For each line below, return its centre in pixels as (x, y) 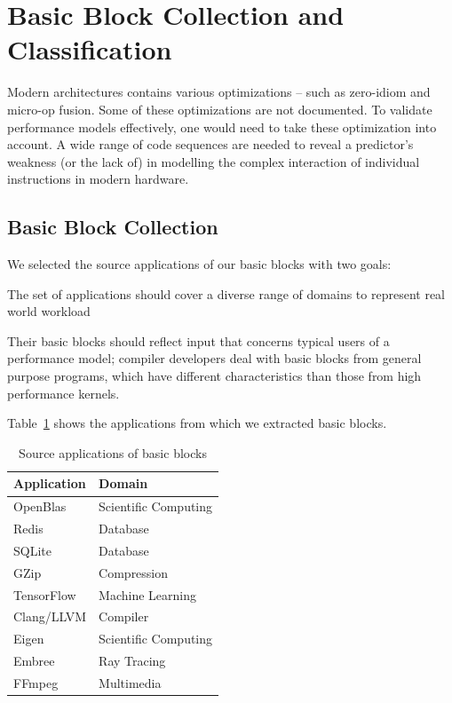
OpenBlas (40, 506)
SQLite (32, 550)
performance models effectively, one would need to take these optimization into (222, 126)
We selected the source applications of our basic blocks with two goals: (199, 264)
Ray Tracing (132, 661)
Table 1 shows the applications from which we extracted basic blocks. (197, 423)
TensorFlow (45, 594)
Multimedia (130, 683)
